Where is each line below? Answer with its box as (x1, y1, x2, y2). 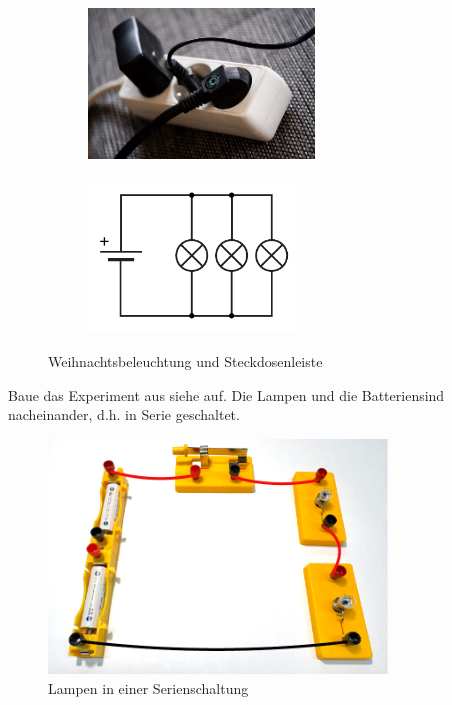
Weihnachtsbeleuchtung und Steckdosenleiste (48, 350, 323, 371)
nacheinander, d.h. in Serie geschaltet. (8, 404, 240, 425)
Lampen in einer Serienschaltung (48, 677, 249, 698)
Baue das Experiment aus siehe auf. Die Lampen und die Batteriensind (8, 384, 445, 405)
